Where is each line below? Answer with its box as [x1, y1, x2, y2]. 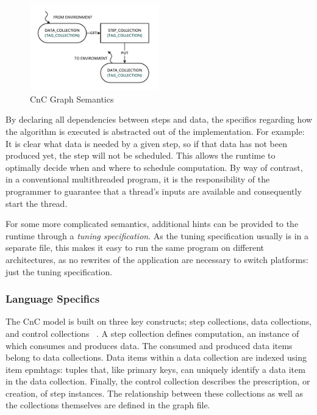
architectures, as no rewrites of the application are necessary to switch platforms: [5, 253, 308, 265]
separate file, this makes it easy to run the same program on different [5, 241, 265, 254]
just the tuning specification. [5, 265, 113, 278]
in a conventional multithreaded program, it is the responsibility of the [5, 173, 270, 186]
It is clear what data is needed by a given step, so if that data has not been [5, 137, 287, 150]
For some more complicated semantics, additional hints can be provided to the [5, 217, 299, 230]
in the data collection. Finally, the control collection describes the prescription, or [5, 375, 310, 388]
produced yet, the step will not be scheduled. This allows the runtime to [5, 149, 276, 162]
